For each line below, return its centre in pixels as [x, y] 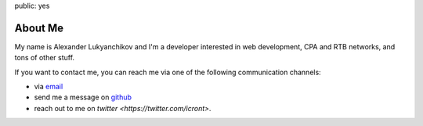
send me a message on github [83, 97]
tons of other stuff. [44, 58]
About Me [39, 28]
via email [49, 87]
